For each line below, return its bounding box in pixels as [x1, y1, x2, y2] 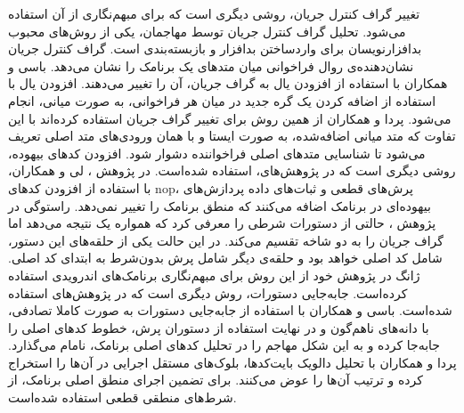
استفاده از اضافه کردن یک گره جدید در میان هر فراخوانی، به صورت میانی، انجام [8, 91, 436, 109]
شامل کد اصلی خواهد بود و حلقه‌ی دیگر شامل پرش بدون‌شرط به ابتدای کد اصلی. [8, 248, 443, 267]
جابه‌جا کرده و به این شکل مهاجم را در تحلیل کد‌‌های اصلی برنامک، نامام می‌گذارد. [8, 336, 440, 354]
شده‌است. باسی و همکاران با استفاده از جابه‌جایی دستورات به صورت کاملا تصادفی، [8, 301, 452, 320]
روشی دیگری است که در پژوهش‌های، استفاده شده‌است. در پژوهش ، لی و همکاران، [8, 161, 456, 180]
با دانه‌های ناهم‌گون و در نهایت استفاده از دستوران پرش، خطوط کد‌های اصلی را [8, 318, 429, 336]
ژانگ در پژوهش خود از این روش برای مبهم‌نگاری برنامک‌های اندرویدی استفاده [8, 265, 420, 284]
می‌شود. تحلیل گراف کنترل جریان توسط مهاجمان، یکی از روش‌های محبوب [8, 21, 406, 40]
